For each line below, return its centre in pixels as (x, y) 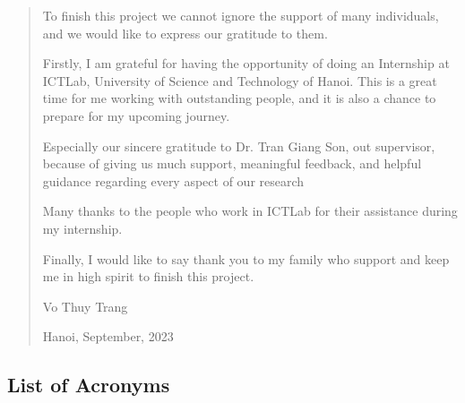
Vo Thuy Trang (85, 306)
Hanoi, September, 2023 (108, 336)
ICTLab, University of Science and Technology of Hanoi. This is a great (240, 80)
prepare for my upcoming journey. (136, 115)
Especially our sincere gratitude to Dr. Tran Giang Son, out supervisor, (239, 146)
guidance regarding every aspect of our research (173, 180)
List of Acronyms (89, 385)
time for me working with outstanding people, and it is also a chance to (239, 98)
